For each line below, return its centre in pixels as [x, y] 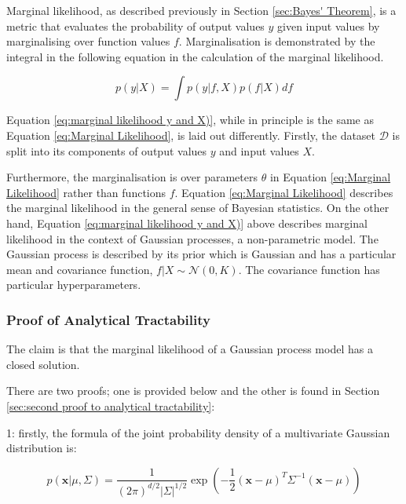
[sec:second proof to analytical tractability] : [111, 405]
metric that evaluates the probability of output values [135, 26]
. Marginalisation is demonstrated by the [277, 41]
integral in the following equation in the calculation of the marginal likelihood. [195, 56]
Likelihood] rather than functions [86, 192]
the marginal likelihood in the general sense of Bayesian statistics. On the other [198, 208]
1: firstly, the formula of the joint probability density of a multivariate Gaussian [198, 432]
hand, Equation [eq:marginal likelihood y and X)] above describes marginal [187, 223]
